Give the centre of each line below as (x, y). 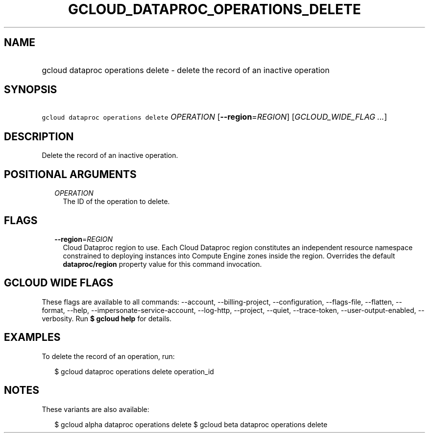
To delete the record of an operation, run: (108, 356)
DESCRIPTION (39, 136)
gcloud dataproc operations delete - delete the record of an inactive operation (186, 70)
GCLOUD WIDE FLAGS (59, 283)
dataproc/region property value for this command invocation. (162, 264)
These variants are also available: (95, 409)
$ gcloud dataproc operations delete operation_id (134, 371)
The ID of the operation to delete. (116, 202)
